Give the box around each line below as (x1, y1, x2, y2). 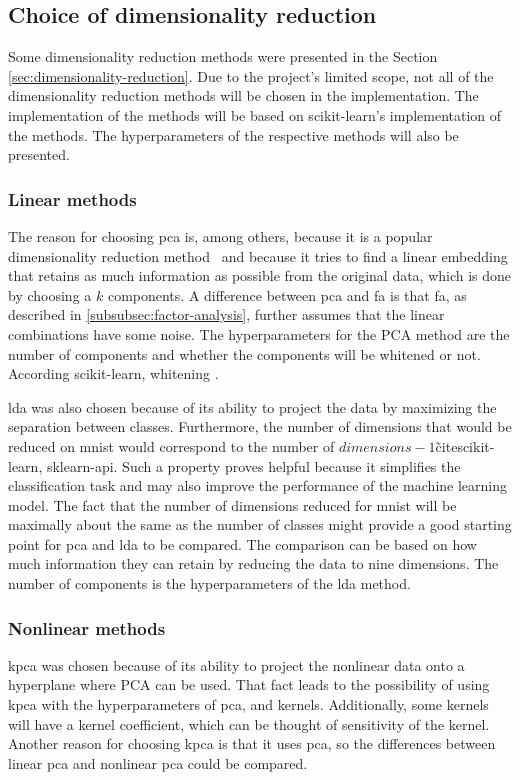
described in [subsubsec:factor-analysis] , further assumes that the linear (8, 304, 445, 325)
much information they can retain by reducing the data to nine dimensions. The (8, 553, 499, 574)
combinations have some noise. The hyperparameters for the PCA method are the (8, 323, 510, 344)
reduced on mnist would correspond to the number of (8, 435, 335, 456)
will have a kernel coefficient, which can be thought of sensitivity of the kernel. (8, 713, 490, 734)
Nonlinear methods (8, 615, 166, 640)
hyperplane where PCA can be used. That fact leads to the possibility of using (8, 674, 490, 695)
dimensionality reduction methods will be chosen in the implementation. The (8, 85, 479, 106)
